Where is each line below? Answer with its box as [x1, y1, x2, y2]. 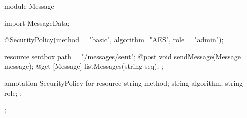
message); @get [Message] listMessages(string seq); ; [4, 61, 163, 71]
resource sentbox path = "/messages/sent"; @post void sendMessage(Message [4, 51, 241, 61]
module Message [4, 1, 54, 11]
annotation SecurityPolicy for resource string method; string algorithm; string [4, 77, 243, 88]
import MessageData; [4, 17, 70, 28]
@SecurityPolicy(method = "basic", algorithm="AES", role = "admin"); [4, 34, 224, 45]
